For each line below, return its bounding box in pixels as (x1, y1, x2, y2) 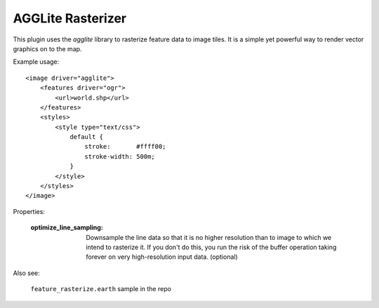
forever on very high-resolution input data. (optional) (86, 253, 238, 261)
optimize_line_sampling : (30, 223, 103, 232)
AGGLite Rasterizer (13, 11, 126, 26)
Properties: (13, 207, 46, 215)
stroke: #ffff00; (84, 142, 166, 151)
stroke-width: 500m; (84, 152, 156, 161)
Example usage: (13, 58, 60, 66)
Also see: (13, 269, 40, 277)
